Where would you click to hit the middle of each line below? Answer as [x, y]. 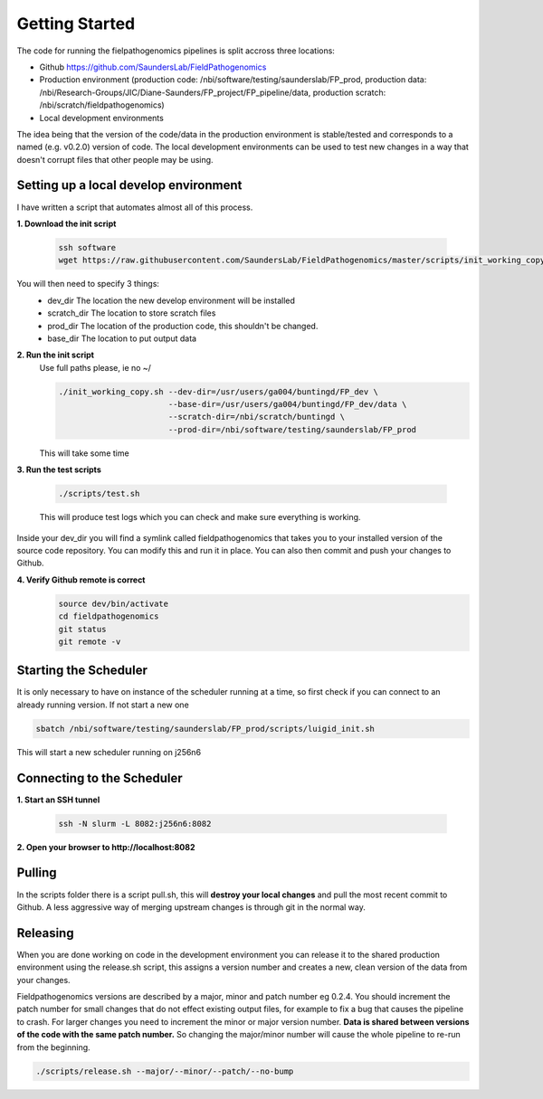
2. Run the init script [56, 355]
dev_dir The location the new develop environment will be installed [171, 300]
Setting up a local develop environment [129, 185]
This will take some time [85, 453]
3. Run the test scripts [59, 469]
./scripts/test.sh [99, 494]
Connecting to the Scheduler [100, 778]
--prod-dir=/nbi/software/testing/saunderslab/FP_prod [292, 429]
